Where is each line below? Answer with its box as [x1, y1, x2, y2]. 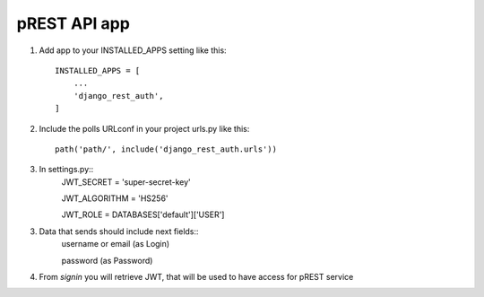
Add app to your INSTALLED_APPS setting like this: [39, 45, 228, 56]
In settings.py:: [39, 164, 94, 175]
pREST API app [16, 13, 130, 33]
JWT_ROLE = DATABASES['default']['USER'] [61, 209, 225, 220]
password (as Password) [61, 255, 153, 266]
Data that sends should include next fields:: [39, 225, 199, 237]
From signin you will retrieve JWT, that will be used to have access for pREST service [39, 272, 354, 283]
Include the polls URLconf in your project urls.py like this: [39, 123, 250, 134]
